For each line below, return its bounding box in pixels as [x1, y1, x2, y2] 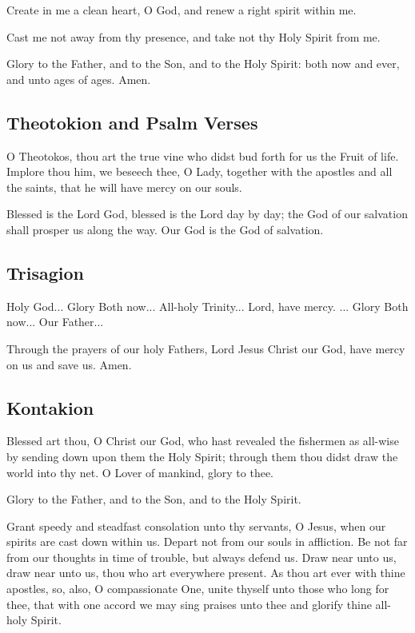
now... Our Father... [6, 313, 104, 330]
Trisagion [6, 260, 84, 285]
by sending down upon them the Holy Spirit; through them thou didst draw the [6, 448, 398, 464]
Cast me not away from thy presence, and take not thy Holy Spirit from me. [6, 28, 381, 45]
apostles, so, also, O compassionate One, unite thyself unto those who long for [6, 580, 389, 597]
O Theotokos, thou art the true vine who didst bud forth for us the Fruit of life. [6, 147, 399, 164]
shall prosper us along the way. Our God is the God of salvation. [6, 221, 324, 237]
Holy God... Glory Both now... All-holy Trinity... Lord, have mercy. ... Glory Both [6, 297, 409, 314]
